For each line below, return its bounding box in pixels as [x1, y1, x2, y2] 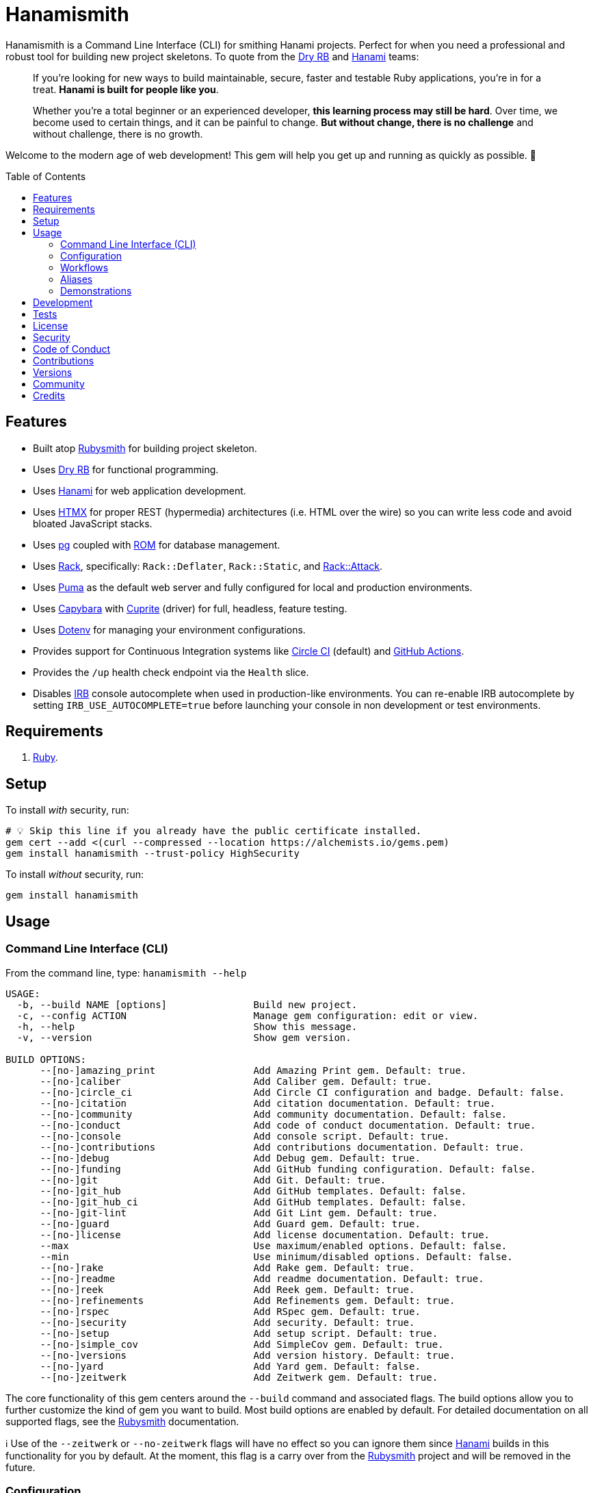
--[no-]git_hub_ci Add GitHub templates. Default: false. [40, 1196, 467, 1207]
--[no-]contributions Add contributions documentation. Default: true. [40, 1141, 525, 1153]
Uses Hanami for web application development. [33, 484, 246, 497]
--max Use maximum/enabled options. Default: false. [40, 1240, 508, 1251]
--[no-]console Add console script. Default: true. [40, 1130, 450, 1142]
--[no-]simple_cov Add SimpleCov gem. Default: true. [40, 1338, 444, 1350]
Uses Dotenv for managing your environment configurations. [33, 623, 306, 636]
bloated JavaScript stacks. [33, 517, 153, 529]
